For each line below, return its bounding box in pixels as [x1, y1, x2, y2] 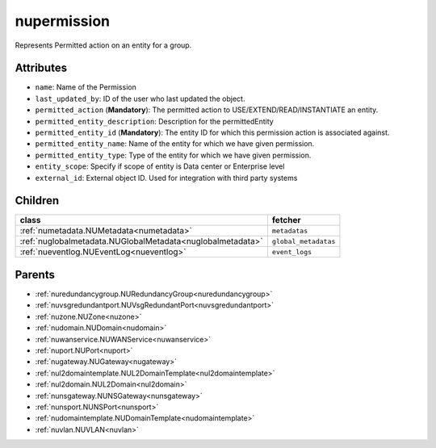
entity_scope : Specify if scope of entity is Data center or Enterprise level [35, 161, 285, 171]
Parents [15, 267, 56, 282]
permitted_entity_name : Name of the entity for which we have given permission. [35, 139, 315, 149]
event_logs [271, 247, 312, 256]
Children [15, 194, 60, 207]
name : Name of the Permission [35, 82, 136, 92]
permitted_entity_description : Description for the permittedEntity [35, 116, 274, 126]
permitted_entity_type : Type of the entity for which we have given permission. [35, 150, 312, 160]
